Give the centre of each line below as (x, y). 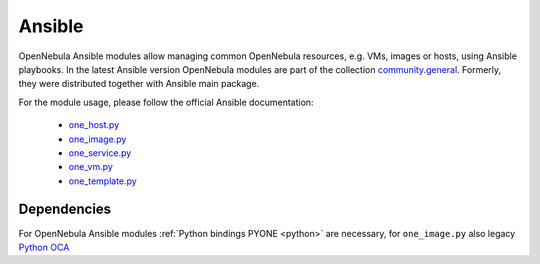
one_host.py (94, 125)
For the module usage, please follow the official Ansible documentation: (166, 102)
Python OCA (44, 247)
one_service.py (100, 152)
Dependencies (65, 209)
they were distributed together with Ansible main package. (139, 84)
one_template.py (102, 181)
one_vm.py (91, 167)
